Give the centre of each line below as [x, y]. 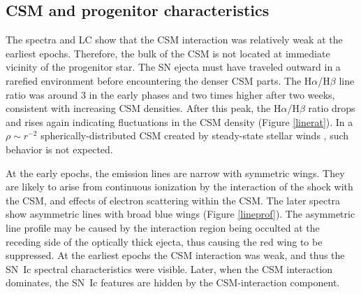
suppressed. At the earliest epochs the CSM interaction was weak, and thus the [175, 255]
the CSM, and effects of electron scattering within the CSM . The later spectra [173, 200]
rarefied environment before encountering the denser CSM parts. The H [159, 80]
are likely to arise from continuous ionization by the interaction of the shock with [179, 187]
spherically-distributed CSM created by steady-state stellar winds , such [195, 135]
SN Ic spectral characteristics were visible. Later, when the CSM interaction [169, 268]
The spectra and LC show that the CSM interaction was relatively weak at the [174, 40]
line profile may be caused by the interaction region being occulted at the [163, 227]
